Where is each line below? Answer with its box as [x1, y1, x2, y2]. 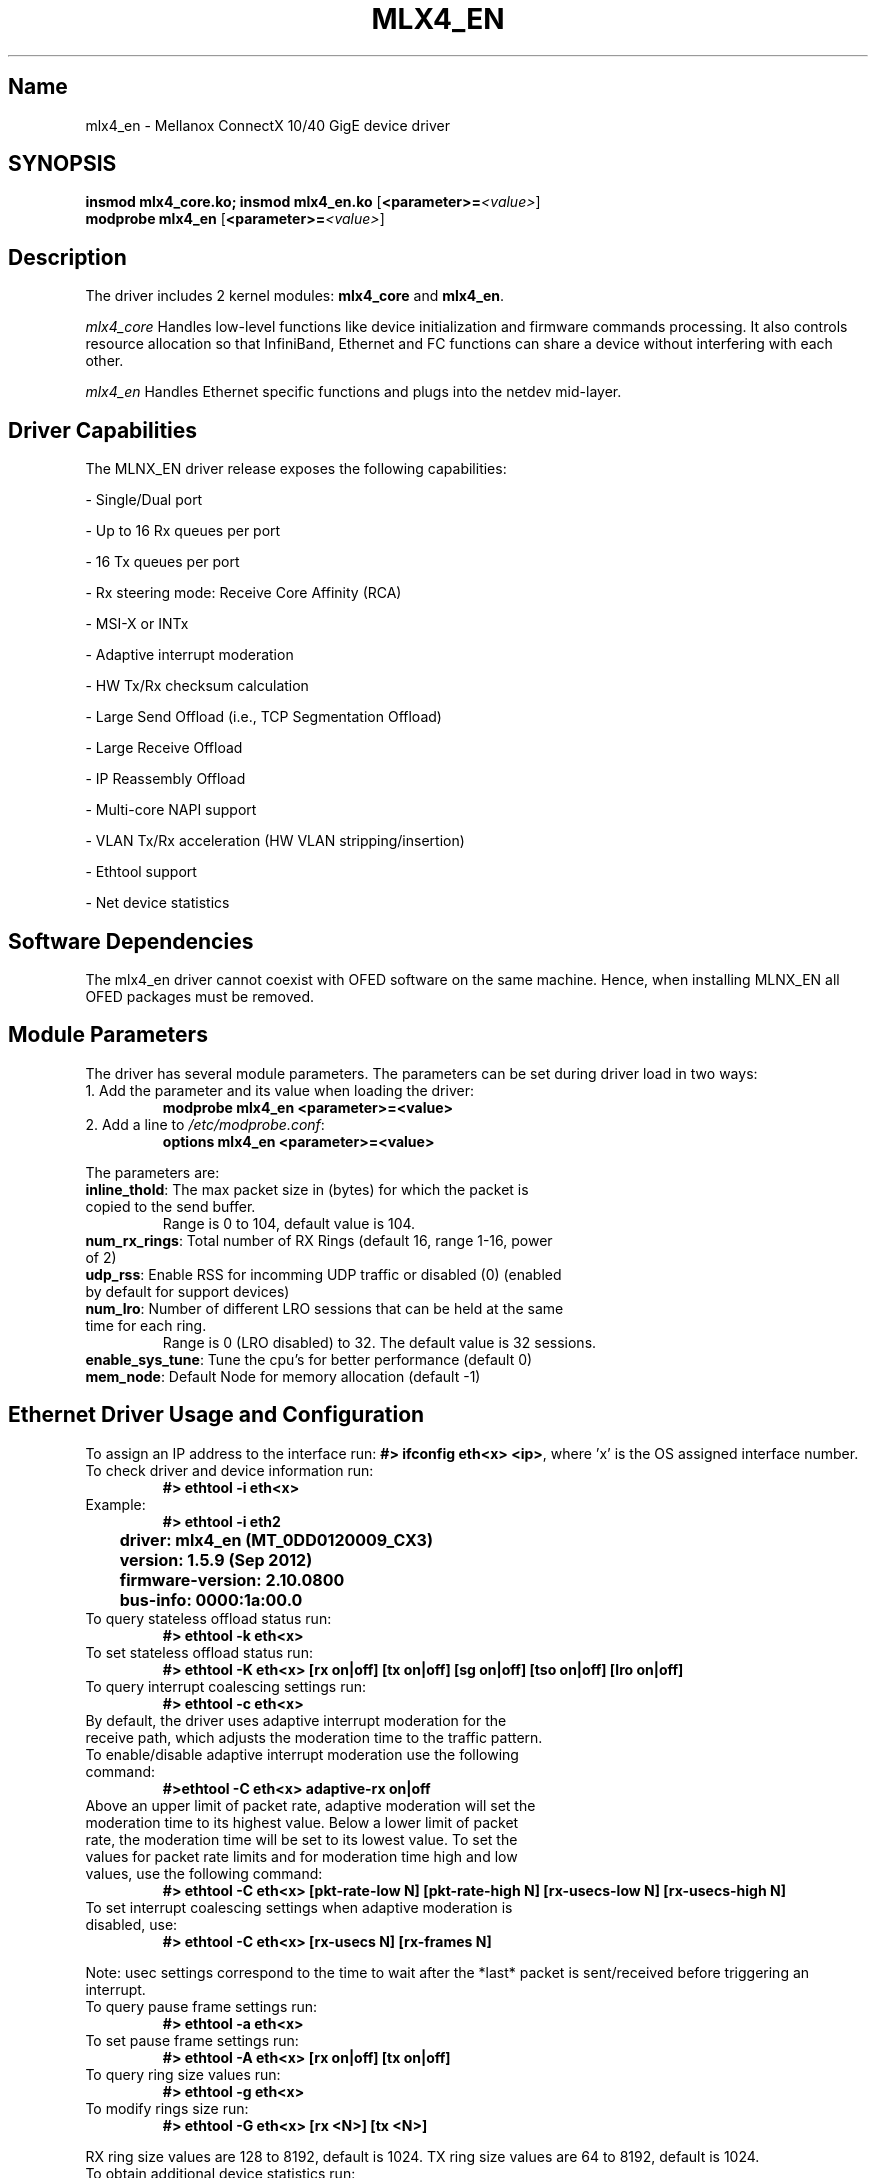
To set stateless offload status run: [85, 1643, 313, 1661]
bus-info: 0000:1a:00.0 [119, 1589, 303, 1610]
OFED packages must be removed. [85, 987, 315, 1005]
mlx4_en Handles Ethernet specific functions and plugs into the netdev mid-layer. [85, 383, 622, 401]
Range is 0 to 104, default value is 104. [162, 1214, 416, 1232]
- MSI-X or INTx [85, 615, 189, 633]
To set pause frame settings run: [85, 2031, 299, 2049]
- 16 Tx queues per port [85, 553, 240, 571]
